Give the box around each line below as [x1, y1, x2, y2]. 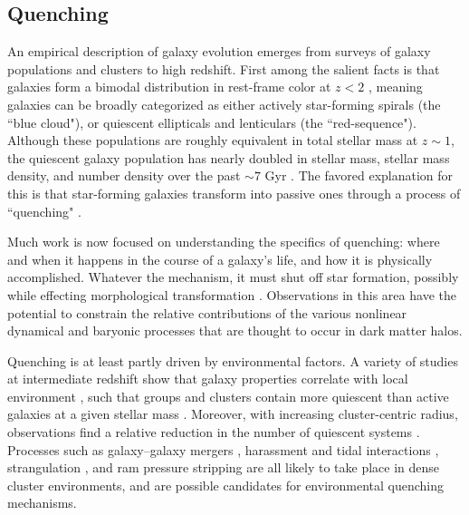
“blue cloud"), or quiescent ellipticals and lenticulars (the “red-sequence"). [7, 112, 416, 131]
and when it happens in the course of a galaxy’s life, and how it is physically [7, 249, 433, 268]
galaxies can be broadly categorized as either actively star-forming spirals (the [7, 94, 441, 113]
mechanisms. [7, 493, 77, 512]
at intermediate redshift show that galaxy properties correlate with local [7, 369, 408, 388]
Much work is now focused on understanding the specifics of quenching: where [7, 232, 440, 251]
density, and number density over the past [7, 166, 241, 185]
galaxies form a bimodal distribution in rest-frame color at [7, 77, 331, 96]
